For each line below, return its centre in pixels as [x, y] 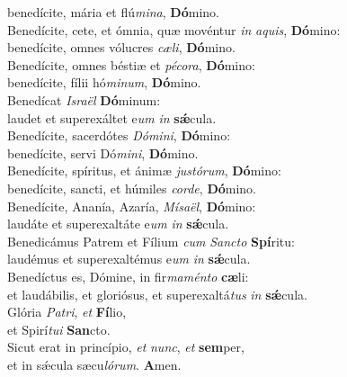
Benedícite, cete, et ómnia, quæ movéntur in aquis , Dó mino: [174, 29]
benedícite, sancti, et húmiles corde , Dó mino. [132, 188]
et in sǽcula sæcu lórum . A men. [94, 364]
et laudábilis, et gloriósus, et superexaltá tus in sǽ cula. [157, 294]
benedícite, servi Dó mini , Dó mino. [103, 153]
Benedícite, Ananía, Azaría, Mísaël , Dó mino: [132, 206]
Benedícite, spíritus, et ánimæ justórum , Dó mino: [144, 171]
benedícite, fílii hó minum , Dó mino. [104, 82]
